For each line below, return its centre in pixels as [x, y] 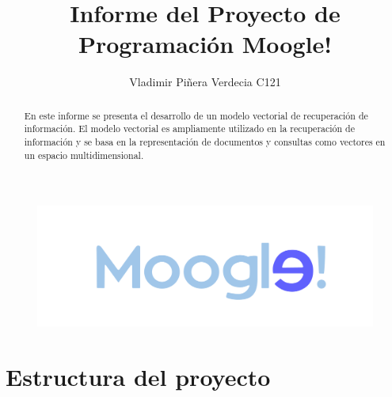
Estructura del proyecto [138, 376]
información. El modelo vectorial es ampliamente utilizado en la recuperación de [189, 129]
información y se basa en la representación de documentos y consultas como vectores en [205, 142]
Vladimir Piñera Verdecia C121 [205, 82]
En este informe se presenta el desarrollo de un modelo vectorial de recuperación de [196, 115]
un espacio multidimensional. [84, 155]
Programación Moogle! [205, 44]
